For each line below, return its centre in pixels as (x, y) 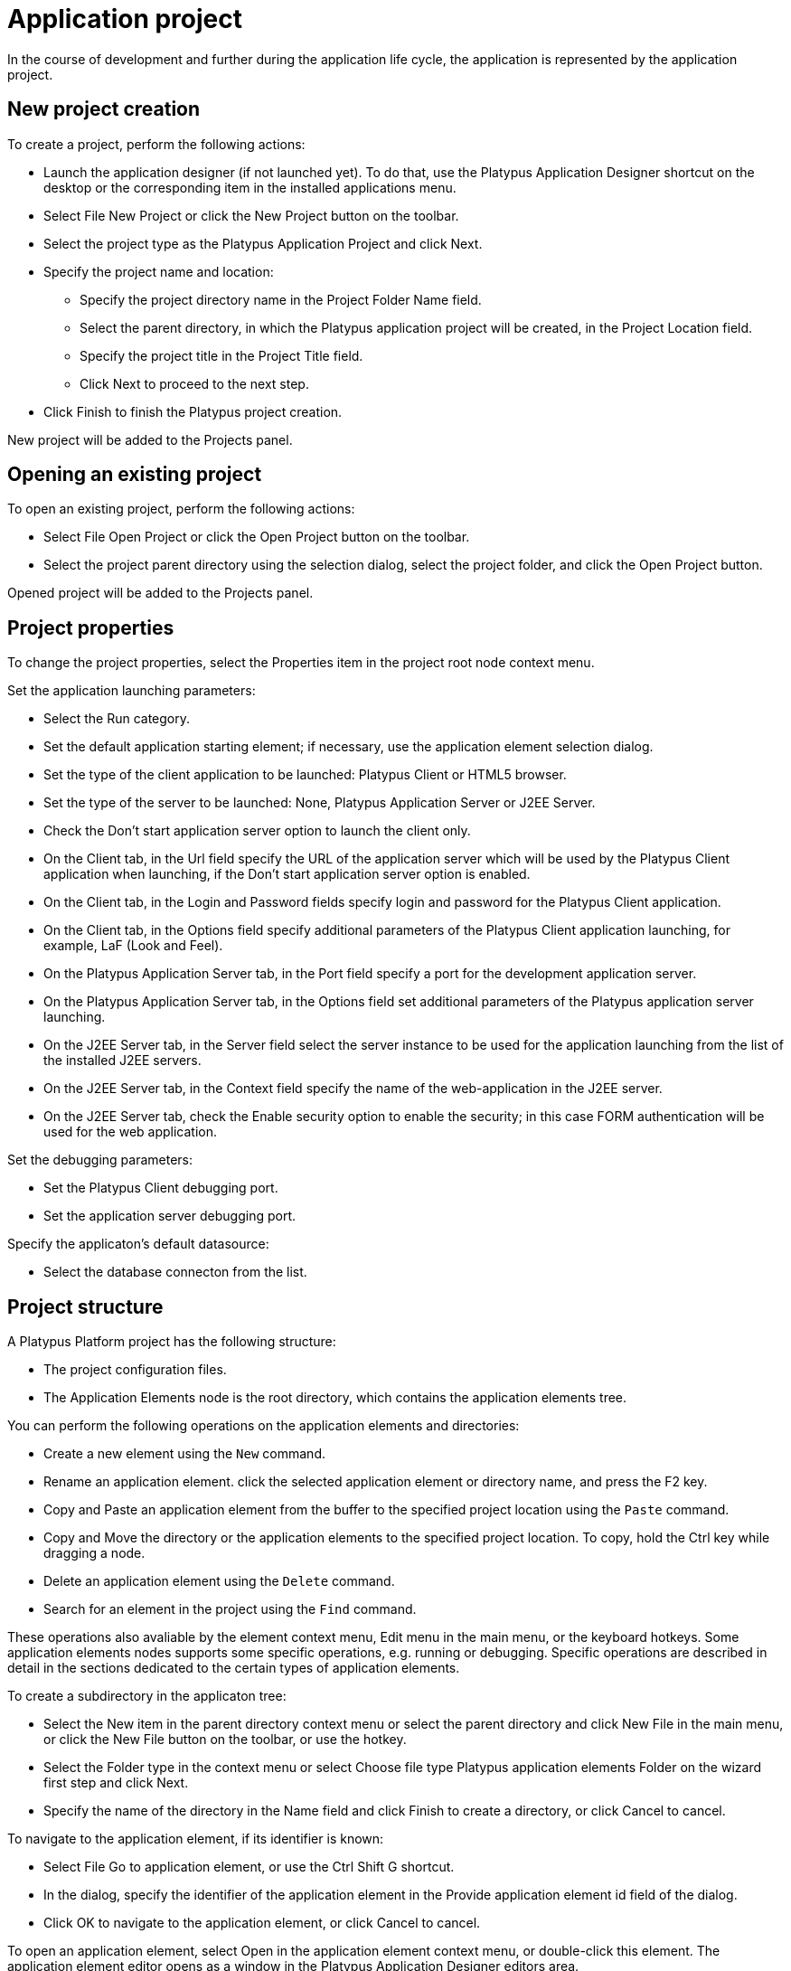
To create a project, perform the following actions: (156, 144)
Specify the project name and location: (159, 271)
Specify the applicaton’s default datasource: (138, 1244)
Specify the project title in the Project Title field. (221, 355)
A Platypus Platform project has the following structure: (172, 1342)
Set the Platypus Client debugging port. (161, 1188)
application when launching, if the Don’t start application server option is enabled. (287, 874)
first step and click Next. (116, 1783)
